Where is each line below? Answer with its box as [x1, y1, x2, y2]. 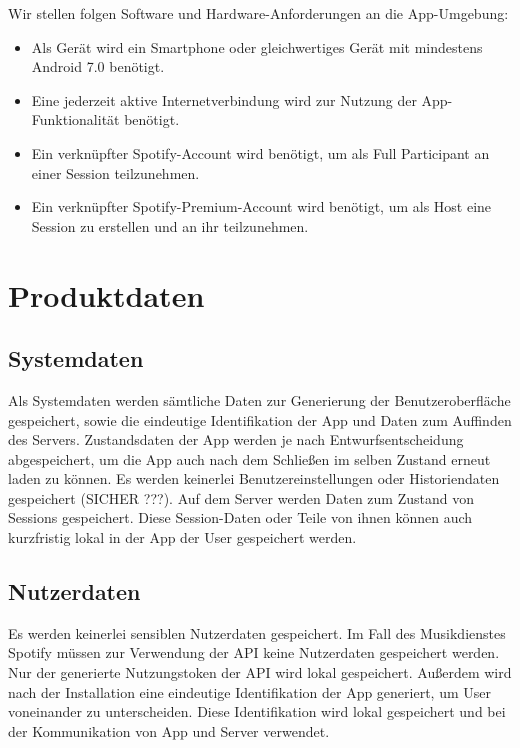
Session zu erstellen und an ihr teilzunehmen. [31, 215, 309, 236]
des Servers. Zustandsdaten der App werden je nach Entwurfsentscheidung [8, 429, 464, 450]
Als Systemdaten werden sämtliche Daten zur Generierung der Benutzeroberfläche [8, 389, 511, 410]
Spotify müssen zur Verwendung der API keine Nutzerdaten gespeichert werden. [8, 642, 500, 663]
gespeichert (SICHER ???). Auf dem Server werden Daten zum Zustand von [8, 487, 474, 508]
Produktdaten [8, 274, 205, 315]
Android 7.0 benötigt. [31, 56, 165, 77]
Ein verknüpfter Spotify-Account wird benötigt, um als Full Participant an [31, 142, 490, 163]
